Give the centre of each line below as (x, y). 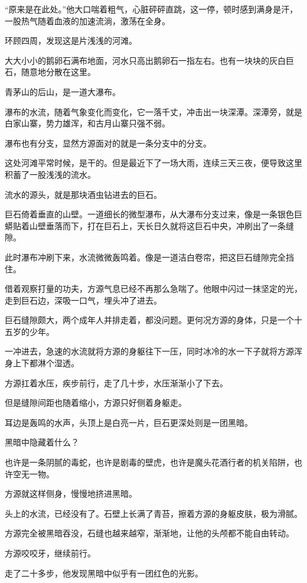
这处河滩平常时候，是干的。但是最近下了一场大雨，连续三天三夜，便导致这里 (153, 163)
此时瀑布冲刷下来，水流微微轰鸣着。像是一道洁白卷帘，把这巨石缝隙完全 (145, 257)
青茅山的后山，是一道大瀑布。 (63, 91)
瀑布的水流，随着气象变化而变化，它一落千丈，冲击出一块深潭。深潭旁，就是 (153, 111)
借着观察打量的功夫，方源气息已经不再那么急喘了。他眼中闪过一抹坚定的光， (153, 289)
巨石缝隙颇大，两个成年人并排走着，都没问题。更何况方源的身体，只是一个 (149, 320)
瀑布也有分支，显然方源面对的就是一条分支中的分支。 (108, 143)
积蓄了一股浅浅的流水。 (50, 174)
